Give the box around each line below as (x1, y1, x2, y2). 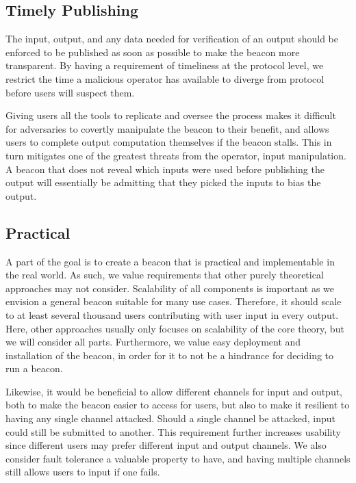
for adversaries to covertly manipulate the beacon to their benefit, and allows (5, 121, 329, 135)
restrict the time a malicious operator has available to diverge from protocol (5, 71, 325, 86)
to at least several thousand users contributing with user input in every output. (5, 307, 339, 322)
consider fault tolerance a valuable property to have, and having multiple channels (5, 451, 351, 465)
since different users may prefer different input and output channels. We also (5, 438, 327, 452)
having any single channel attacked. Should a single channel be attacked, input (5, 411, 336, 426)
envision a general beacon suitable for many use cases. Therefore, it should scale (5, 294, 342, 309)
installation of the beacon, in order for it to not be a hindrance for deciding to (5, 348, 334, 362)
